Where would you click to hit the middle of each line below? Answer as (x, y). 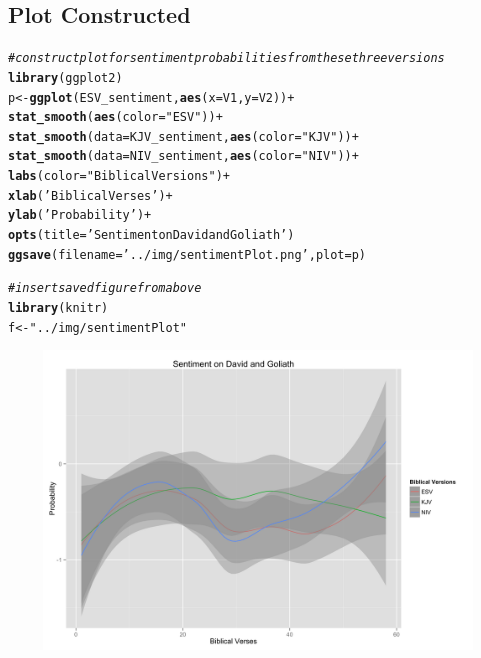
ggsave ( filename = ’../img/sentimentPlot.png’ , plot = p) (187, 254)
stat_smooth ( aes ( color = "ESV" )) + (115, 117)
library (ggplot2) (65, 77)
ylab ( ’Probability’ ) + (80, 215)
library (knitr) (58, 308)
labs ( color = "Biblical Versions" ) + (119, 176)
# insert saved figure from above (105, 288)
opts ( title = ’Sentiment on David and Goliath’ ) (151, 235)
